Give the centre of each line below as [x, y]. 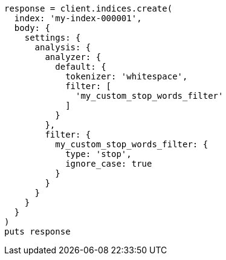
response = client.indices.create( [89, 8]
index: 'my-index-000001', [78, 18]
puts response [37, 232]
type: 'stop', [98, 154]
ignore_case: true [109, 164]
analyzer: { [73, 57]
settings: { [53, 38]
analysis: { [63, 47]
